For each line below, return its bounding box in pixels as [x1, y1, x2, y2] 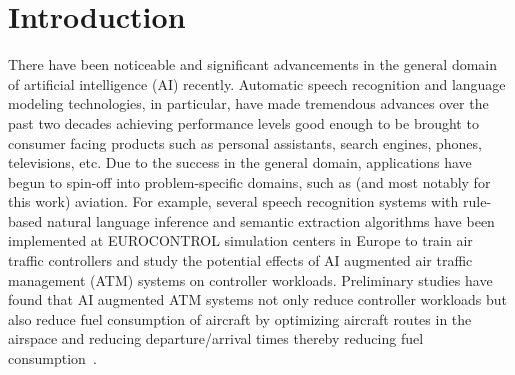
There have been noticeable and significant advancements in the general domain [8, 54, 498, 75]
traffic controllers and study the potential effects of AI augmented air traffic [8, 250, 473, 271]
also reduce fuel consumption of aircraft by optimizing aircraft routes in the [8, 308, 472, 329]
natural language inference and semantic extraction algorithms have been [46, 210, 495, 231]
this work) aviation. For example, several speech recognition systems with [8, 191, 459, 212]
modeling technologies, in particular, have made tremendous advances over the [8, 93, 489, 114]
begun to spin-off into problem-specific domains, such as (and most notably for [8, 171, 491, 192]
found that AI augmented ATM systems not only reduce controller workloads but [8, 289, 508, 310]
